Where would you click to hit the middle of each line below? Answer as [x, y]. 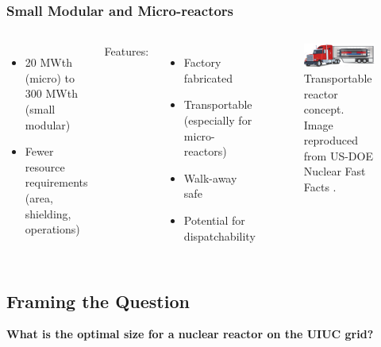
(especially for [218, 120]
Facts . [320, 187]
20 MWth [48, 62]
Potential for [214, 220]
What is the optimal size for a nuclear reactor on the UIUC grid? [190, 334]
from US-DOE [338, 155]
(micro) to [50, 77]
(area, [39, 197]
